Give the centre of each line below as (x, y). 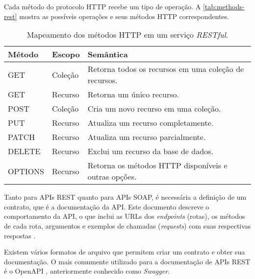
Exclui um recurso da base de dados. (150, 151)
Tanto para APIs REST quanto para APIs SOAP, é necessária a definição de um (125, 197)
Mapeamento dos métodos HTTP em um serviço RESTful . (127, 35)
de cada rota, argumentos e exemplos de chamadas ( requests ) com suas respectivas (127, 225)
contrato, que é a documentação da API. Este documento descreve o (107, 206)
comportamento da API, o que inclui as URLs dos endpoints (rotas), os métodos (125, 216)
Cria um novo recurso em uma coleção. (154, 109)
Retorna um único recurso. (133, 94)
